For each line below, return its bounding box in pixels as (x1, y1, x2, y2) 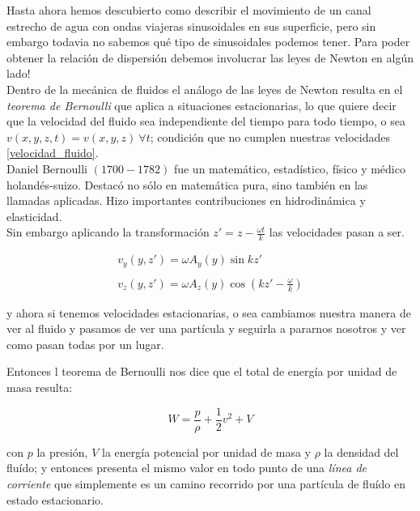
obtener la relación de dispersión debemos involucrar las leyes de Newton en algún (6, 49, 414, 66)
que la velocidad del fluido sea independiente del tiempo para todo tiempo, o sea (6, 113, 405, 130)
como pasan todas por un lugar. (6, 335, 164, 352)
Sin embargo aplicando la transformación (6, 224, 210, 241)
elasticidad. (6, 207, 62, 224)
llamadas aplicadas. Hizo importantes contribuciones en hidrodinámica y (6, 192, 366, 209)
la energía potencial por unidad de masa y (102, 443, 312, 460)
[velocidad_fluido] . (6, 144, 99, 161)
